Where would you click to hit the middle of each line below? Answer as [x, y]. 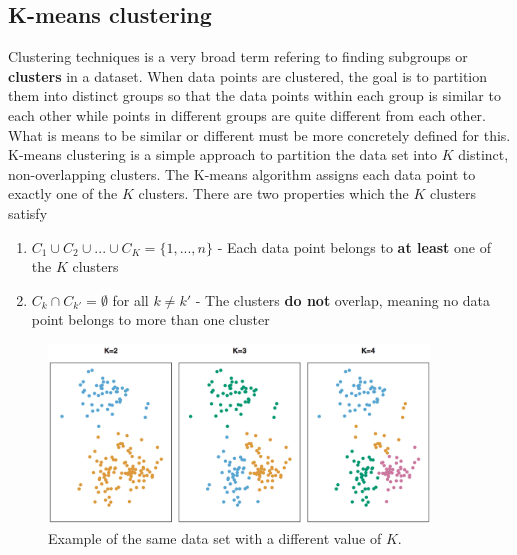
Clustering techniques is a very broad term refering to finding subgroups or [238, 56]
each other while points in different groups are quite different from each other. [247, 114]
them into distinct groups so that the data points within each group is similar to [254, 95]
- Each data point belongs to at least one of [354, 246]
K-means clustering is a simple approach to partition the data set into [223, 154]
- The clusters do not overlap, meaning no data [343, 299]
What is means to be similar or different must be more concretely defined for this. [259, 134]
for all [130, 299]
